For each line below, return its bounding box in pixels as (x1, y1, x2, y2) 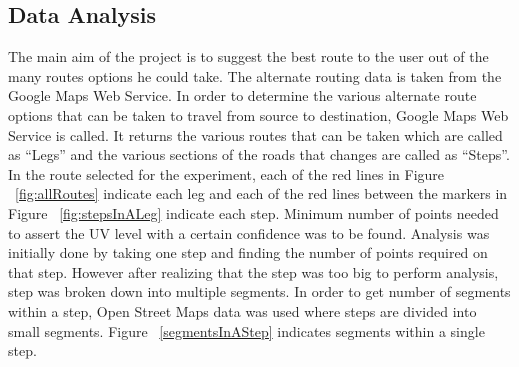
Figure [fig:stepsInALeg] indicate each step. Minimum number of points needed (8, 202, 499, 223)
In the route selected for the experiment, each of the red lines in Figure (8, 163, 445, 184)
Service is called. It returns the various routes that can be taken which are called (8, 124, 503, 145)
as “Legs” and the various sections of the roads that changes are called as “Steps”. (8, 144, 510, 165)
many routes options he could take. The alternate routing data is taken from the (8, 65, 502, 86)
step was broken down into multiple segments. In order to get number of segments (8, 281, 511, 302)
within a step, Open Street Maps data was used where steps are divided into (8, 300, 477, 321)
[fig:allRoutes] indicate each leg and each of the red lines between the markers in (15, 183, 508, 204)
